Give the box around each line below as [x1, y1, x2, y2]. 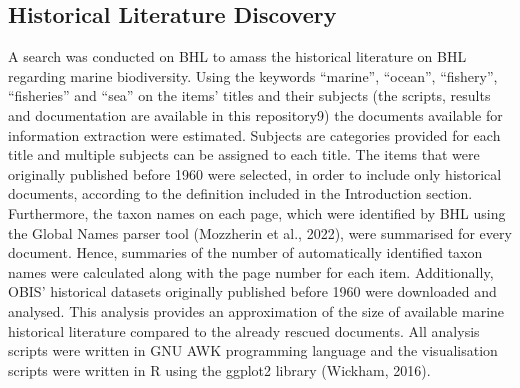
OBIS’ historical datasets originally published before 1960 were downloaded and [8, 281, 497, 302]
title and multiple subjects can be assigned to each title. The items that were [8, 144, 480, 165]
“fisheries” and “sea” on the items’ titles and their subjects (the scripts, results [8, 85, 491, 106]
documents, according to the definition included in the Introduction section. [8, 183, 473, 204]
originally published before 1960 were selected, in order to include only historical [8, 163, 502, 184]
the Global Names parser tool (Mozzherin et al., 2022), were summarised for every [8, 222, 512, 243]
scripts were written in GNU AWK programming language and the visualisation [8, 340, 498, 361]
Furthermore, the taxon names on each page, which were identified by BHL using [8, 202, 506, 223]
